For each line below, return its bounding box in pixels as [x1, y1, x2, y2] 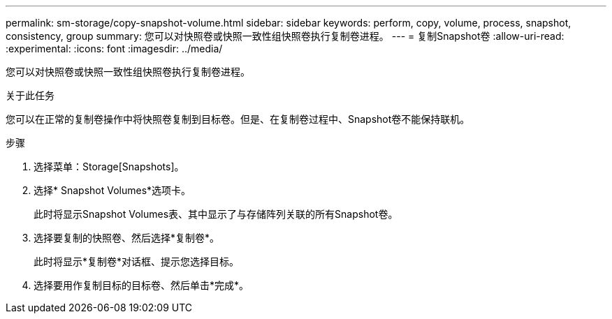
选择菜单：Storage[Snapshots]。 [34, 161, 184, 172]
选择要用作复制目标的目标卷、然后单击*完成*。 [34, 279, 249, 291]
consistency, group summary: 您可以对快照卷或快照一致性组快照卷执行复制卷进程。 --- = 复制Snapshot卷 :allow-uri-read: [6, 30, 564, 42]
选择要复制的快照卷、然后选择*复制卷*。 [34, 232, 220, 244]
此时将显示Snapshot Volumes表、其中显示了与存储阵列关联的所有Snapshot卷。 [34, 208, 398, 220]
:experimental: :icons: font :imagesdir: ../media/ [6, 43, 223, 54]
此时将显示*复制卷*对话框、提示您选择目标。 [34, 255, 240, 267]
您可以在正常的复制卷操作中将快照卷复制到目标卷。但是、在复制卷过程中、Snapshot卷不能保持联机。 [6, 113, 470, 125]
